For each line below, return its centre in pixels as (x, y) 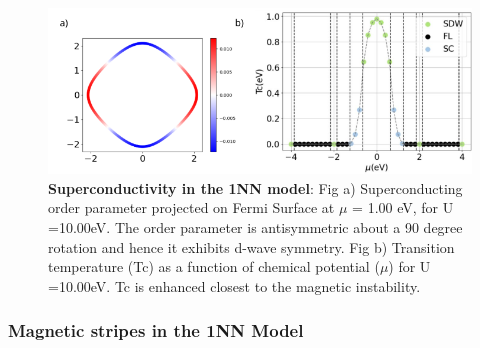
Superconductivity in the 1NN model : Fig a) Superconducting (255, 187)
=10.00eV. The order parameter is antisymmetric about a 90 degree (255, 226)
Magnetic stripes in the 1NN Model (156, 330)
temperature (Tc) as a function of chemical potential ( (214, 266)
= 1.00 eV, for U (403, 207)
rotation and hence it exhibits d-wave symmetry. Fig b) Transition (251, 246)
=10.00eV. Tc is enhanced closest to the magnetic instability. (234, 285)
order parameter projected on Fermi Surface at (191, 207)
